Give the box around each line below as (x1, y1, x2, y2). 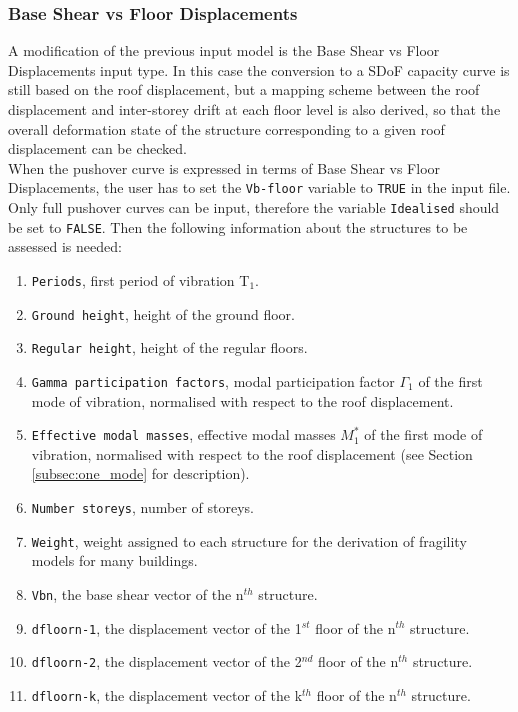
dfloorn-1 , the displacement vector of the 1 (31, 617, 302, 638)
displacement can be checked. (8, 138, 187, 159)
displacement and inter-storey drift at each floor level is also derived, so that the (8, 99, 501, 119)
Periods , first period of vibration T (31, 269, 250, 290)
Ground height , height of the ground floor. (31, 303, 295, 324)
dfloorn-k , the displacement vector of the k (31, 684, 303, 705)
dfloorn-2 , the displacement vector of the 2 (31, 651, 302, 672)
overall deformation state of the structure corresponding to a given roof (8, 118, 445, 139)
